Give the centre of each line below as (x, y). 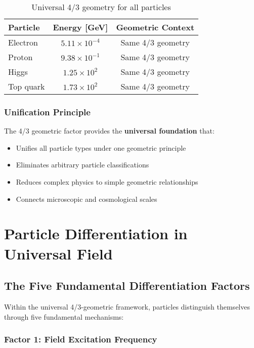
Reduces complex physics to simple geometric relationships (107, 182)
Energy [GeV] (80, 27)
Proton (20, 57)
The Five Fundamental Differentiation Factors (127, 286)
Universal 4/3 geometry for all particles (101, 7)
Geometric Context (155, 27)
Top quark (27, 86)
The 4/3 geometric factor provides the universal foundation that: (109, 131)
